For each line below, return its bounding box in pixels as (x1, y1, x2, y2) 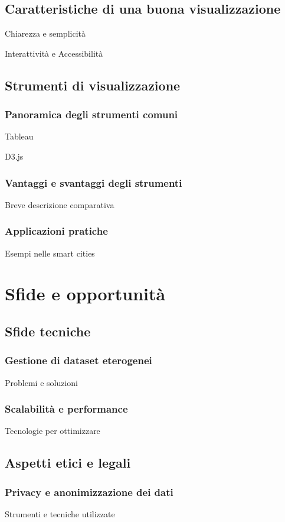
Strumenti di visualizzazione (5, 76, 181, 94)
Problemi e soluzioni (5, 376, 78, 388)
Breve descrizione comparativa (5, 198, 114, 210)
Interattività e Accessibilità (5, 47, 103, 59)
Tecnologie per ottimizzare (5, 424, 100, 437)
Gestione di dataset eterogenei (5, 353, 152, 368)
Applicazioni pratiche (5, 223, 108, 238)
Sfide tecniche (5, 322, 91, 340)
